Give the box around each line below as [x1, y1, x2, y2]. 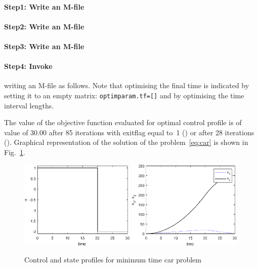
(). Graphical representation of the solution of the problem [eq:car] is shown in [4, 137, 248, 147]
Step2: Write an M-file [4, 21, 84, 31]
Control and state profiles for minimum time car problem [24, 254, 201, 265]
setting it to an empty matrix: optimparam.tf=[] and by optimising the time [4, 90, 244, 100]
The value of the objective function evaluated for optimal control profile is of [4, 117, 242, 128]
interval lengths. [4, 100, 54, 110]
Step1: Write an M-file [4, 1, 84, 12]
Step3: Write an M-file [4, 41, 84, 51]
